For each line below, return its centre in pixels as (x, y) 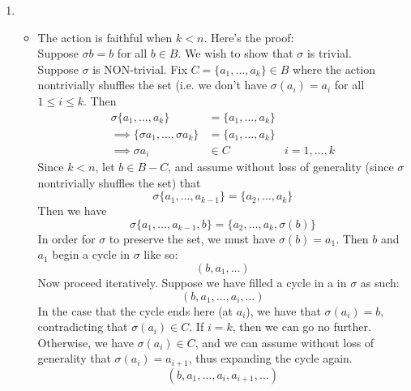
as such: (380, 282)
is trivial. (329, 53)
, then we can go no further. (302, 327)
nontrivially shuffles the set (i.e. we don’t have (152, 85)
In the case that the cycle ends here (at (135, 310)
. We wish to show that (235, 53)
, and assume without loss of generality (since (281, 167)
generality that (74, 358)
